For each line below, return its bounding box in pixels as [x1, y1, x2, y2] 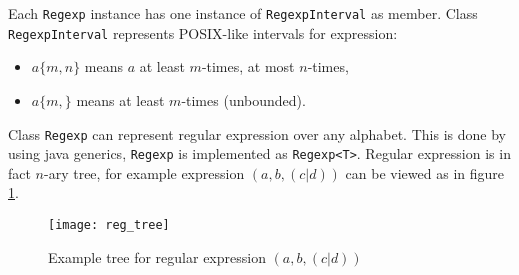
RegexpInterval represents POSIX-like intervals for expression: [8, 22, 398, 43]
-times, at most [201, 56, 295, 77]
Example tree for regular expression [48, 246, 266, 267]
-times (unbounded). [181, 89, 306, 110]
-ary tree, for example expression [44, 162, 245, 183]
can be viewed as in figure [345, 162, 504, 183]
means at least [76, 89, 165, 110]
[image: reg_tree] [48, 218, 170, 232]
